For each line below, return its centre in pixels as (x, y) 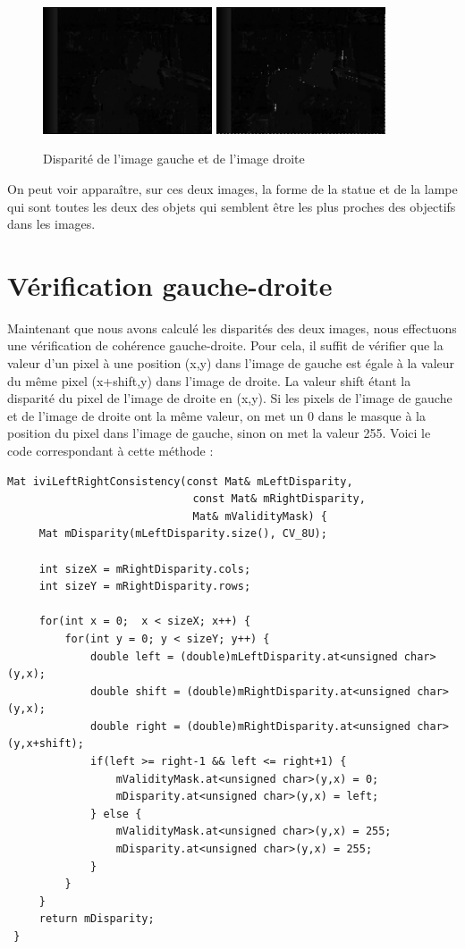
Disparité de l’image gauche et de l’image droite (174, 159)
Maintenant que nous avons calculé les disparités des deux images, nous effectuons (232, 328)
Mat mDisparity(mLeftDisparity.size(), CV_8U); (183, 534)
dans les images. (51, 224)
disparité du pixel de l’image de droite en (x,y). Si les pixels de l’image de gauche (230, 398)
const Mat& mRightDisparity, (279, 499)
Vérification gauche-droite (170, 285)
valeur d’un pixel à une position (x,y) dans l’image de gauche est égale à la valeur (231, 363)
